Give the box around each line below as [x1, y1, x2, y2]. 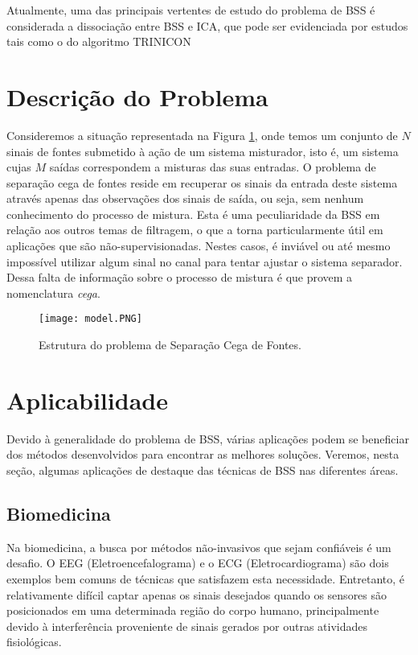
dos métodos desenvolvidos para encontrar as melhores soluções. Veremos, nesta [6, 446, 400, 463]
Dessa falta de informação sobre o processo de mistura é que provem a [6, 269, 353, 286]
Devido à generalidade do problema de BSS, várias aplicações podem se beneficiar [6, 430, 409, 447]
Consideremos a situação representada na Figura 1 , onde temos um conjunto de [6, 126, 398, 143]
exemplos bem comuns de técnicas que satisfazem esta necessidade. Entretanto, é [6, 570, 405, 587]
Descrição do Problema [6, 80, 268, 113]
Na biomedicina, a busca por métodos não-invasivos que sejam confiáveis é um [6, 538, 391, 555]
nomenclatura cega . [6, 284, 100, 301]
